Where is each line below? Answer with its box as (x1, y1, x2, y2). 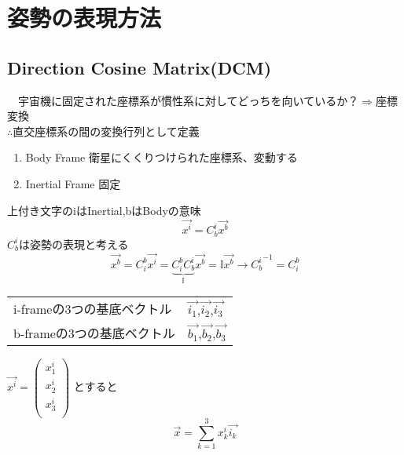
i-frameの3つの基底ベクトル (13, 300, 172, 318)
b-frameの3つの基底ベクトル (13, 323, 175, 342)
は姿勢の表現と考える (19, 235, 129, 252)
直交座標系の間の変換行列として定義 (13, 122, 200, 139)
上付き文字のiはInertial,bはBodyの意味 (7, 202, 201, 218)
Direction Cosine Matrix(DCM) (7, 55, 272, 79)
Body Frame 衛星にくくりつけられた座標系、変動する (25, 149, 298, 166)
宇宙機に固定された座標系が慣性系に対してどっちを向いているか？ (17, 92, 359, 108)
